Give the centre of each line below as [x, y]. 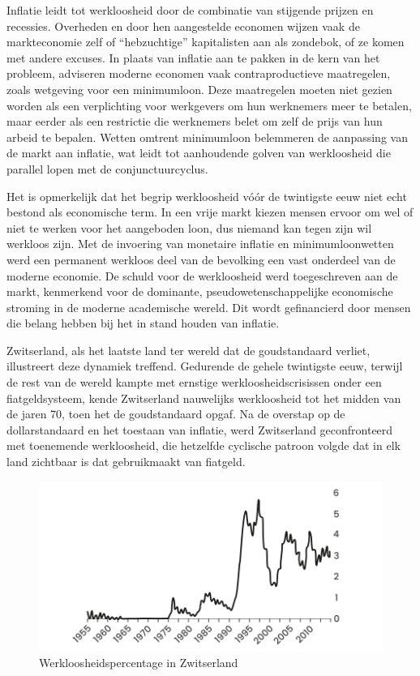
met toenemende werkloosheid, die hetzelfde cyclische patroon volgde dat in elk [204, 445]
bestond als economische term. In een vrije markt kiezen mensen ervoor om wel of [210, 212]
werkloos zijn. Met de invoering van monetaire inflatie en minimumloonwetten [200, 244]
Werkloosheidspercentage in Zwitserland [139, 663]
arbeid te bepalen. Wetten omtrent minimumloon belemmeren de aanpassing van [207, 137]
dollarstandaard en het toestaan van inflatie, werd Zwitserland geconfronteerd [200, 429]
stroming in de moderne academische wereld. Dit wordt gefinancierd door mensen [209, 307]
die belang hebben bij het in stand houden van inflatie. [143, 323]
